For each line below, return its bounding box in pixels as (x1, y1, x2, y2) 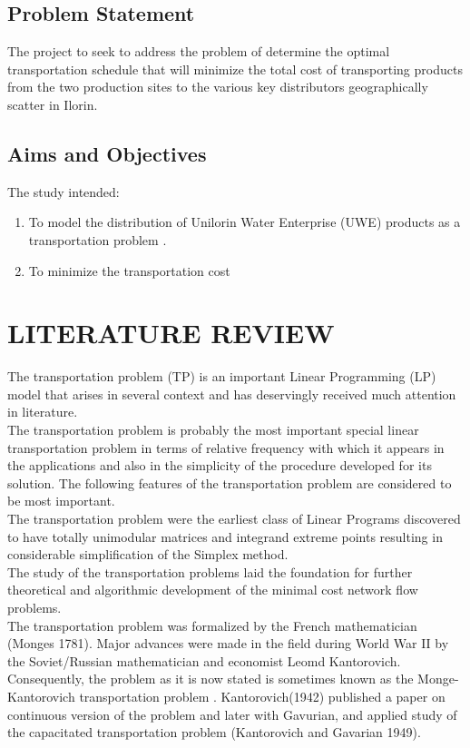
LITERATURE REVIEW (7, 314, 335, 351)
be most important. (7, 491, 115, 510)
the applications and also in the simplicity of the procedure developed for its (7, 456, 432, 475)
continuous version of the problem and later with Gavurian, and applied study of (7, 704, 457, 723)
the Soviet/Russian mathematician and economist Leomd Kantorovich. (7, 651, 401, 670)
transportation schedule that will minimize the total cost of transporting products (7, 59, 463, 78)
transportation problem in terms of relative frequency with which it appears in (7, 438, 445, 457)
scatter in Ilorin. (7, 94, 98, 113)
